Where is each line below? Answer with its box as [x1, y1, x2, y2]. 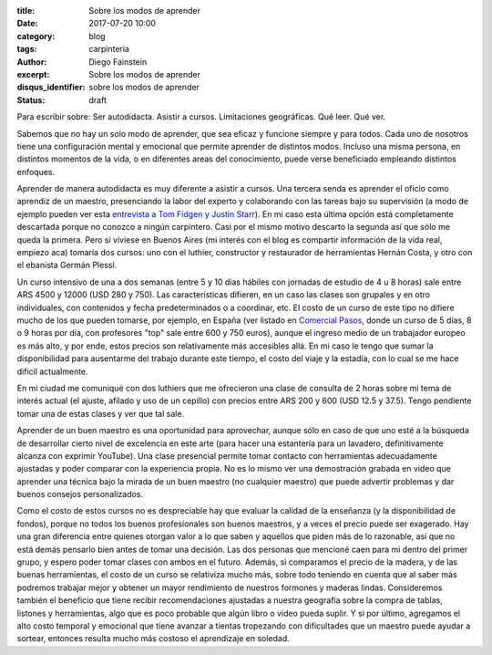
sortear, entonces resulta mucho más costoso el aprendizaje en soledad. [16, 633, 291, 644]
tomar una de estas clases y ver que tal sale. [16, 408, 185, 419]
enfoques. [16, 166, 56, 177]
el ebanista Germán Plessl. [16, 260, 118, 271]
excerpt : [16, 68, 50, 79]
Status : [16, 94, 46, 105]
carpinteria [88, 44, 129, 55]
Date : [16, 18, 38, 29]
